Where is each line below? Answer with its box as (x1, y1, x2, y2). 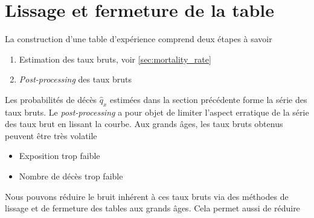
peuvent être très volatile (5, 129, 97, 142)
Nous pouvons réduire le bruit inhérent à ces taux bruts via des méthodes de (5, 190, 289, 202)
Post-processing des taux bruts (19, 73, 132, 86)
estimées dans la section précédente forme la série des (110, 93, 307, 105)
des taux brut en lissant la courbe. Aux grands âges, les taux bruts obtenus (5, 117, 283, 130)
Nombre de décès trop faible (19, 170, 123, 182)
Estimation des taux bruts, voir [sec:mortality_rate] (19, 52, 211, 65)
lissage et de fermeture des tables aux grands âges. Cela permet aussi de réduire (5, 202, 300, 214)
